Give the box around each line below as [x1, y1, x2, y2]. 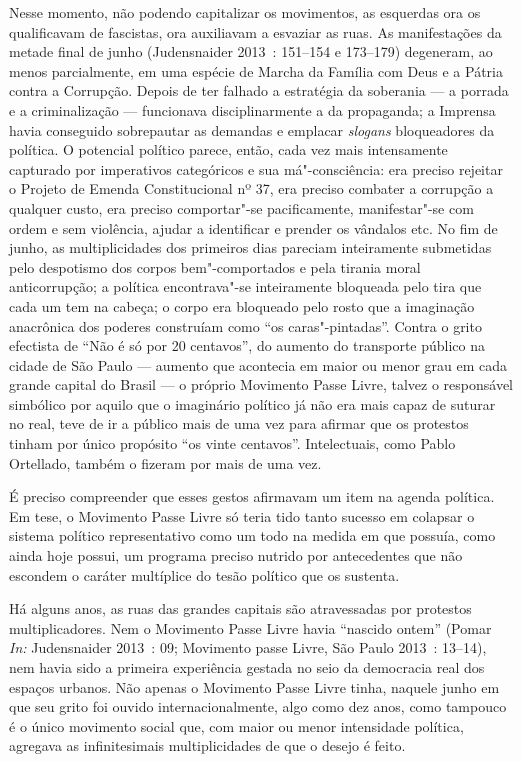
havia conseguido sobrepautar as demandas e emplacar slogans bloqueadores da [9, 119, 495, 140]
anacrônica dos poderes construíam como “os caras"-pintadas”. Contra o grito [9, 315, 482, 336]
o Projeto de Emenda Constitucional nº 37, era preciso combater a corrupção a [9, 178, 494, 199]
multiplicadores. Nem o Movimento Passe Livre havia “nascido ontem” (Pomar [9, 617, 492, 638]
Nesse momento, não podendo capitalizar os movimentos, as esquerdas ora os [9, 2, 481, 22]
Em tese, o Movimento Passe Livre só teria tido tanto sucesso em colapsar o [9, 505, 475, 526]
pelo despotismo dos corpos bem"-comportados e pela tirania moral [9, 256, 421, 277]
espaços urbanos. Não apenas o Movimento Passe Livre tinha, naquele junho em [9, 676, 500, 697]
